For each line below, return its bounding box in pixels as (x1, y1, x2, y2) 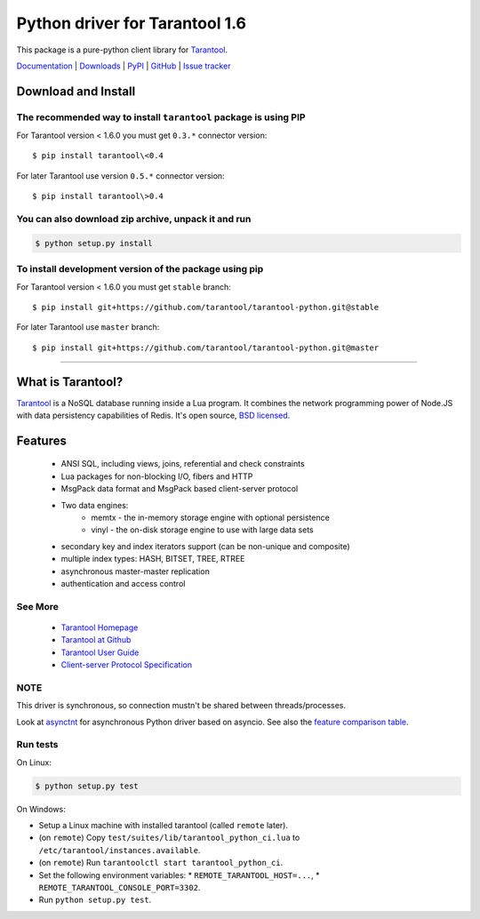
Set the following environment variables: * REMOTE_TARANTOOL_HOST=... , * (38, 869, 320, 880)
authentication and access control (60, 578, 186, 588)
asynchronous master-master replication (60, 565, 211, 577)
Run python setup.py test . (38, 894, 152, 906)
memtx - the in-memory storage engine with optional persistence (91, 512, 331, 523)
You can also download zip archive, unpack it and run (16, 213, 252, 226)
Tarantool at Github (60, 635, 132, 645)
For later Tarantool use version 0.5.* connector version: (16, 170, 226, 181)
